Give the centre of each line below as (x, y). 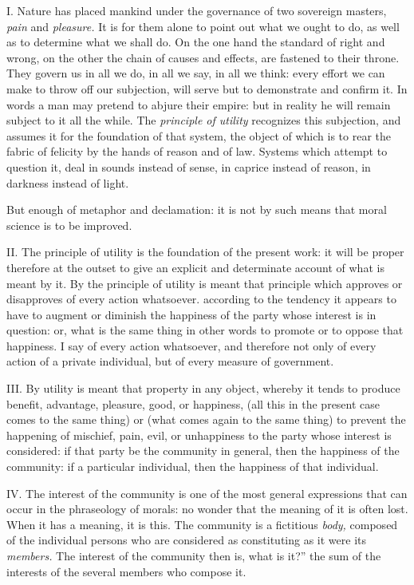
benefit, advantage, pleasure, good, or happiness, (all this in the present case (193, 403)
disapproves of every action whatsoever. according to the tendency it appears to (201, 299)
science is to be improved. (69, 225)
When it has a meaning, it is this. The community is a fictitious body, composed (202, 524)
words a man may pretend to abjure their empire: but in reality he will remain (199, 104)
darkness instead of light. (68, 182)
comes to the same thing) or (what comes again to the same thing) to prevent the (206, 419)
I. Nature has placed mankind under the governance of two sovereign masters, (197, 10)
